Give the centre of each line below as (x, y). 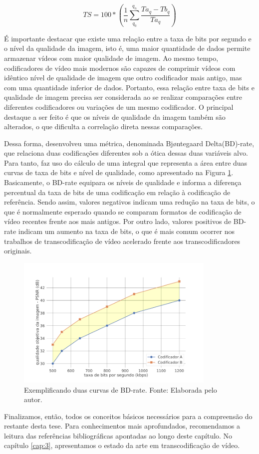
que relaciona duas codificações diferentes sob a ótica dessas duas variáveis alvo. (126, 153)
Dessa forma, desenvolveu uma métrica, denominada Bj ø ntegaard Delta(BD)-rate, (129, 143)
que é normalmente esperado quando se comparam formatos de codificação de (123, 211)
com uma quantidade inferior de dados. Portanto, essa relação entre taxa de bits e (129, 87)
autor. (33, 399)
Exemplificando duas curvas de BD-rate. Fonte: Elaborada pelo (121, 389)
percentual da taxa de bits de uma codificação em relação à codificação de (117, 192)
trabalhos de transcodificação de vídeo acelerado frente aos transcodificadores (122, 241)
